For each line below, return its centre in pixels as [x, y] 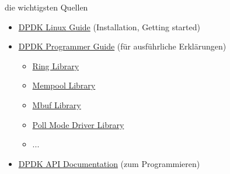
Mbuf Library [57, 104]
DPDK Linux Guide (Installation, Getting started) [109, 26]
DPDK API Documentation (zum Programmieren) [109, 163]
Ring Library [56, 65]
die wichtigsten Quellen [46, 7]
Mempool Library [64, 85]
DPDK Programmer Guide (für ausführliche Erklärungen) [122, 46]
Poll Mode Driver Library [78, 124]
